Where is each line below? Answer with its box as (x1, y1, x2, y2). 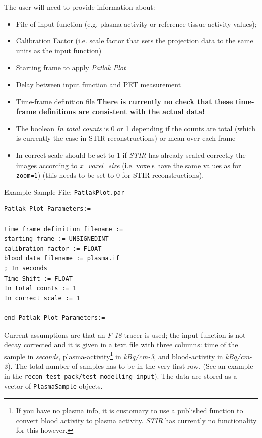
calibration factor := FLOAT (4, 245, 102, 252)
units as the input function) (16, 45, 102, 56)
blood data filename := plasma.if (4, 255, 120, 262)
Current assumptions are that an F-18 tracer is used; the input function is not (4, 329, 246, 340)
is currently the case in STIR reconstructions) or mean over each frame (16, 133, 236, 143)
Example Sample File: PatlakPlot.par (4, 186, 125, 197)
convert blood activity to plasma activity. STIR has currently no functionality (16, 415, 257, 425)
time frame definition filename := (4, 225, 123, 233)
